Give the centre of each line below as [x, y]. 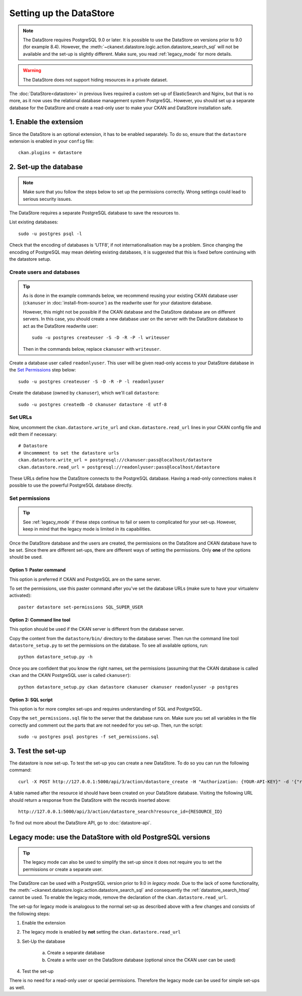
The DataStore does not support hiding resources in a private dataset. [95, 80]
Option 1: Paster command [37, 570]
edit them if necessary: [33, 434]
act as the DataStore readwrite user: [60, 326]
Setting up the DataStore [62, 13]
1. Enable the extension [46, 122]
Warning [32, 70]
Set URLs [21, 417]
